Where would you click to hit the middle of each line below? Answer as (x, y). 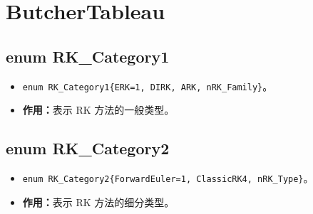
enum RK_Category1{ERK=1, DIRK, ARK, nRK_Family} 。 (148, 86)
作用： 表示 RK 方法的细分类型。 (98, 202)
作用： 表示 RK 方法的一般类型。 (98, 110)
